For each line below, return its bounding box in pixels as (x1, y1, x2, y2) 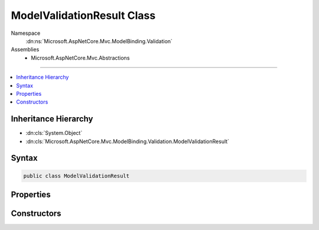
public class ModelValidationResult (23, 172, 130, 179)
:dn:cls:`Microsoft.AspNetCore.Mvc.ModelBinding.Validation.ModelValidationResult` (25, 138, 230, 145)
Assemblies (11, 46, 40, 53)
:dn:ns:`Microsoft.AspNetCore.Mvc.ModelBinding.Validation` (25, 37, 172, 44)
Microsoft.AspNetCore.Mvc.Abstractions (31, 54, 130, 61)
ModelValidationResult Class (11, 9, 156, 22)
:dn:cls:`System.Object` (25, 129, 83, 137)
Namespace (11, 30, 41, 37)
